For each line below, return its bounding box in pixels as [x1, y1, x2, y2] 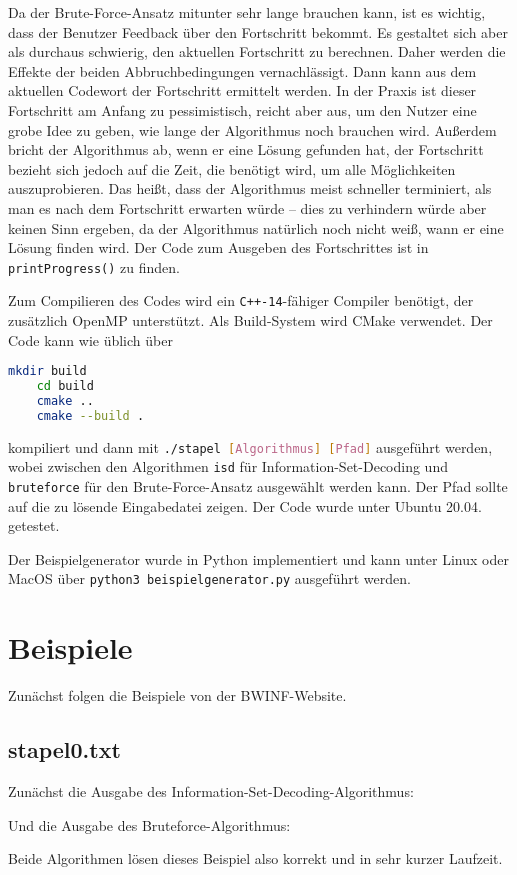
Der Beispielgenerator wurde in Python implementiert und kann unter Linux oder [8, 548, 509, 569]
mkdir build [8, 364, 87, 379]
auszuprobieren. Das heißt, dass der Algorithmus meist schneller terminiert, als [8, 178, 492, 199]
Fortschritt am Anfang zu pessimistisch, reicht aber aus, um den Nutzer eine [8, 99, 477, 120]
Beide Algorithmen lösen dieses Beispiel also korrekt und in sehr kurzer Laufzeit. [8, 848, 503, 869]
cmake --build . [36, 408, 145, 423]
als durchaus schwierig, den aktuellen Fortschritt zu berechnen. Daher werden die [8, 41, 506, 62]
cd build [36, 379, 94, 394]
